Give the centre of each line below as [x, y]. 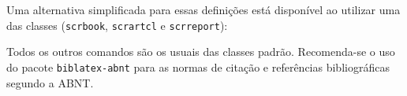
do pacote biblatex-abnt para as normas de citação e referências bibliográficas [198, 66]
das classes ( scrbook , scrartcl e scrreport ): [117, 25]
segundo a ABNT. [50, 82]
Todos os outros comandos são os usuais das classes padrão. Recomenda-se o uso [201, 52]
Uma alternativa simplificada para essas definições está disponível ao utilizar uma [203, 9]
